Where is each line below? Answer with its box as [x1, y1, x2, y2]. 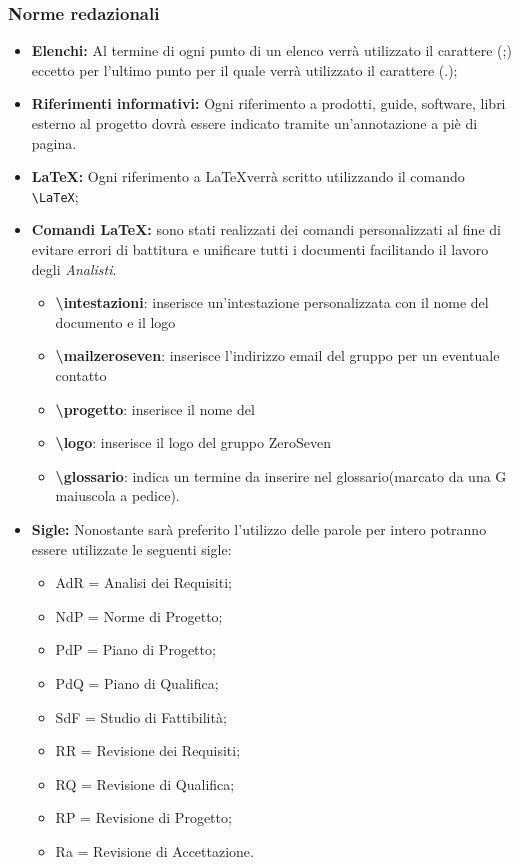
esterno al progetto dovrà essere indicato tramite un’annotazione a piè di [31, 113, 478, 133]
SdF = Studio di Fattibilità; [55, 706, 227, 727]
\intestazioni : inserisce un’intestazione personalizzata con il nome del [55, 292, 489, 313]
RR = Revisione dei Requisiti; [55, 740, 241, 761]
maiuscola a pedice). [55, 485, 180, 506]
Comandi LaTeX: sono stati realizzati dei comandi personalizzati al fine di [31, 219, 501, 240]
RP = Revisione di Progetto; [55, 807, 232, 828]
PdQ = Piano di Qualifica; [55, 672, 219, 693]
